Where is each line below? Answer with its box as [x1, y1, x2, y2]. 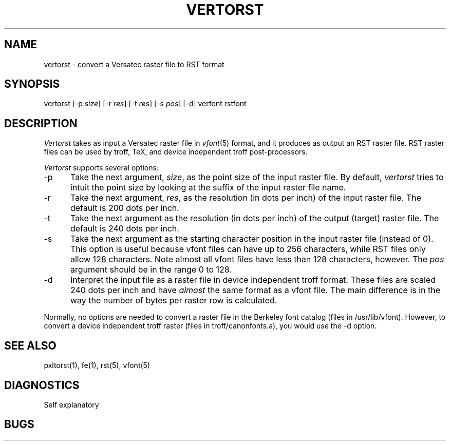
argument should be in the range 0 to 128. [70, 264, 232, 275]
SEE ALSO [4, 339, 57, 352]
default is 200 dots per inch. [70, 203, 179, 214]
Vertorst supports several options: [44, 163, 159, 172]
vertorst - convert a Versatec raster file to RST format [44, 60, 224, 69]
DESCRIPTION [4, 117, 78, 130]
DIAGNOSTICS [4, 378, 80, 392]
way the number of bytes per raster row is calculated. [70, 295, 277, 306]
